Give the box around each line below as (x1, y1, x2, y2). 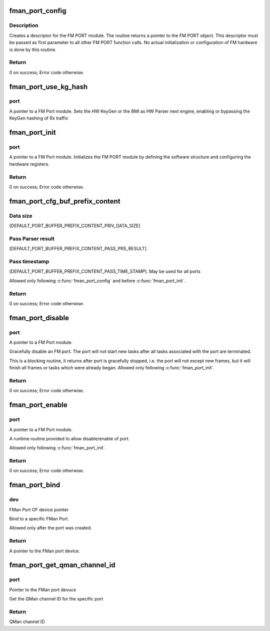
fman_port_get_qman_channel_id (9, 561, 115, 569)
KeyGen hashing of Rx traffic (9, 115, 68, 121)
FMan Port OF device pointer (9, 506, 69, 512)
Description (9, 22, 38, 29)
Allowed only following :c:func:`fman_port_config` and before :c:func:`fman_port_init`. (9, 278, 186, 284)
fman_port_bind (9, 481, 60, 489)
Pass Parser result (9, 235, 55, 242)
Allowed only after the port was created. (9, 525, 92, 531)
